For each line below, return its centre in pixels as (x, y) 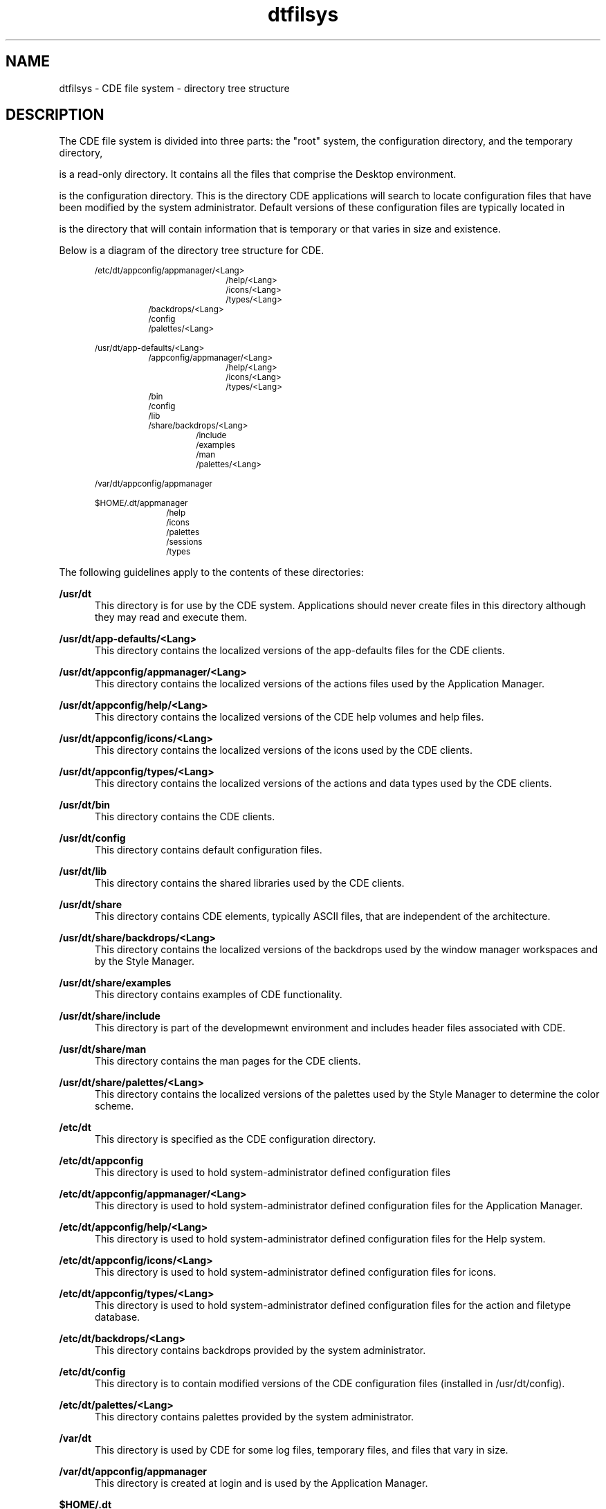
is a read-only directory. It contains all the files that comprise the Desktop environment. (258, 174)
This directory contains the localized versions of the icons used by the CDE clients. (284, 750)
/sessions (184, 542)
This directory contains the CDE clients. (185, 817)
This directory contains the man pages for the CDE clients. (228, 1061)
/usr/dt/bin (85, 805)
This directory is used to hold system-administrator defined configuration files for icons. (295, 1272)
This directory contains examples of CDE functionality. (219, 995)
